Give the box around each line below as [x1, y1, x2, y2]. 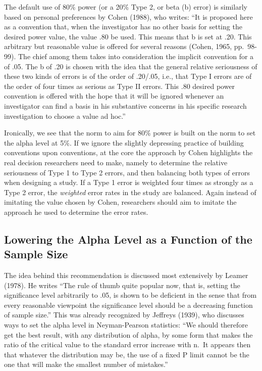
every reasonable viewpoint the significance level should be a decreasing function [4, 299, 253, 310]
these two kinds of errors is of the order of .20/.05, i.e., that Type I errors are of [4, 71, 252, 81]
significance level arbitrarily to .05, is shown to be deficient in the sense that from [4, 290, 257, 300]
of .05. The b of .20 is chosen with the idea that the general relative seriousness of [4, 61, 257, 71]
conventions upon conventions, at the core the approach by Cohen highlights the [4, 147, 253, 158]
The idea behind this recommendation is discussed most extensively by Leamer [4, 270, 248, 281]
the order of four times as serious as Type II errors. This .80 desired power [4, 80, 235, 91]
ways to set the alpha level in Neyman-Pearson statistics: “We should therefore [4, 319, 248, 330]
